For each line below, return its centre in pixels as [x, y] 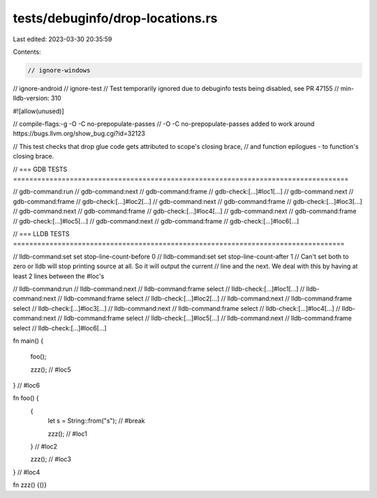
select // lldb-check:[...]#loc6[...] [60, 328]
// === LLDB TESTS [41, 233]
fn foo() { [26, 398]
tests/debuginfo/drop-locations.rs [115, 18]
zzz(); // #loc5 [51, 369]
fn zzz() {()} [30, 485]
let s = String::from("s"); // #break [96, 421]
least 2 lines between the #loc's [59, 276]
